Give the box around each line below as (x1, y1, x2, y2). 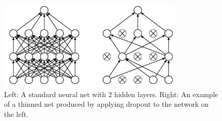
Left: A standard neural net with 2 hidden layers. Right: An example (4, 88, 218, 99)
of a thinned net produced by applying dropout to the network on (4, 99, 209, 109)
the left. (4, 108, 28, 119)
